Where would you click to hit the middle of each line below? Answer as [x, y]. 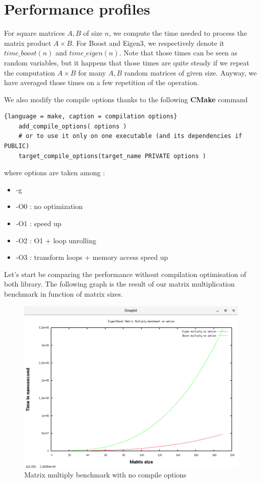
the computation [30, 72]
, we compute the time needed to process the [178, 33]
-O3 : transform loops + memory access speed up [92, 257]
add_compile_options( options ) [73, 126]
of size [93, 33]
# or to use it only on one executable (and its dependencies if [130, 136]
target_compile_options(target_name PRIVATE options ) [112, 156]
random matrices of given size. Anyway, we [190, 72]
